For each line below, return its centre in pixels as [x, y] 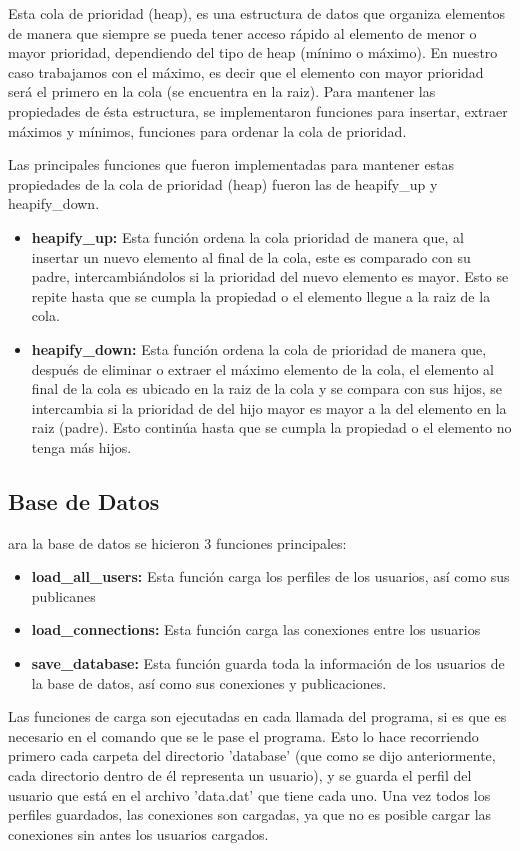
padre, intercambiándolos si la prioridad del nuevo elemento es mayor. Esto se [270, 276]
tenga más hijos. [81, 446]
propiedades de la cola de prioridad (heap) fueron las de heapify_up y [223, 183]
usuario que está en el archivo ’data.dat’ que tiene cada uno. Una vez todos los [249, 794]
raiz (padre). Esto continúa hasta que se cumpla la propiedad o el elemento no [271, 427]
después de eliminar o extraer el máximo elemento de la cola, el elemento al [262, 368]
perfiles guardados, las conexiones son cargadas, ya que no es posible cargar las [250, 814]
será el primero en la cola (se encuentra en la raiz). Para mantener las [222, 91]
